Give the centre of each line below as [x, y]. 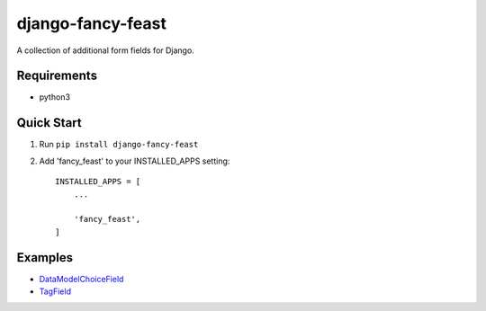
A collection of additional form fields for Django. [106, 50]
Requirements [57, 76]
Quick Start [49, 123]
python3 [55, 97]
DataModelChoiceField [81, 279]
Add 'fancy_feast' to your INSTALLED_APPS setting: [135, 161]
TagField [55, 291]
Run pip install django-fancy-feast [119, 145]
